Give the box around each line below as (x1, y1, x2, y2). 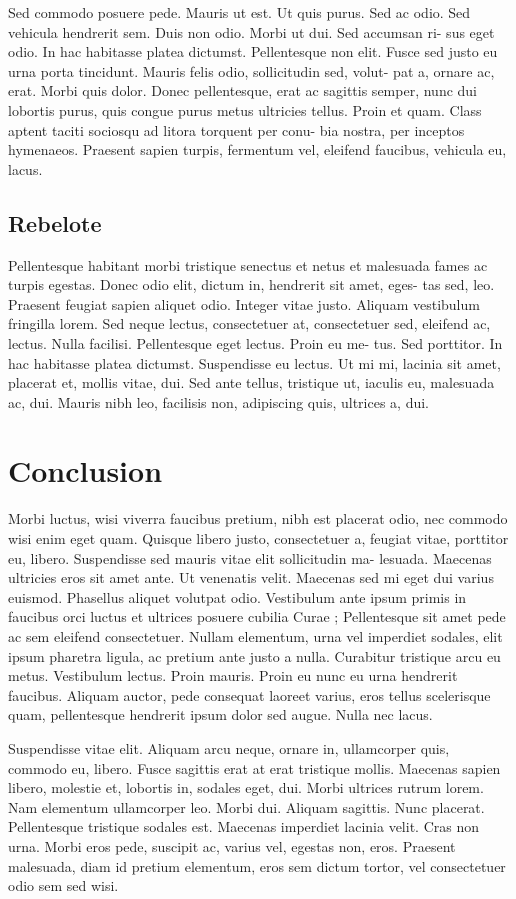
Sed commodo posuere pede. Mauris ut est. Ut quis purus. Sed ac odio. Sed (8, 2, 471, 22)
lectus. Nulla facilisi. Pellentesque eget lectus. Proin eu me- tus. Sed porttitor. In (8, 332, 503, 353)
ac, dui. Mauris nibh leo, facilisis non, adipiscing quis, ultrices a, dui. (8, 391, 429, 412)
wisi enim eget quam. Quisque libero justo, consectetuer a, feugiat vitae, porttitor (8, 528, 509, 549)
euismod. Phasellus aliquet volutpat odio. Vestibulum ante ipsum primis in (8, 586, 467, 607)
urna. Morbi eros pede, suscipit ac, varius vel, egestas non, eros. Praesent (8, 835, 456, 856)
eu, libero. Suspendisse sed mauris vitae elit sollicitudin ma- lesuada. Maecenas (8, 547, 492, 568)
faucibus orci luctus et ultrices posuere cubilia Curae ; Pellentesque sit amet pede (8, 606, 506, 627)
